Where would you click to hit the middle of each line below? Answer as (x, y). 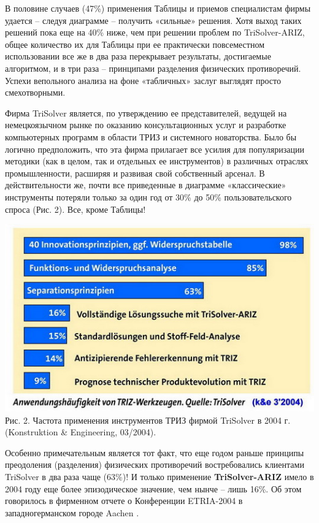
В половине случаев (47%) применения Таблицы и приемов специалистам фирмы (158, 8)
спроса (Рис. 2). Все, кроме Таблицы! (75, 209)
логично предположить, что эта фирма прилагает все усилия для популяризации (155, 149)
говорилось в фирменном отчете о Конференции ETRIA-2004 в (124, 501)
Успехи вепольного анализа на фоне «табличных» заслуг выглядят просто (143, 80)
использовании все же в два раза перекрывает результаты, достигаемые (138, 56)
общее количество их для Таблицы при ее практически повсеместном (135, 44)
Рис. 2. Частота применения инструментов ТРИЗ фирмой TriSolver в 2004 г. (148, 420)
